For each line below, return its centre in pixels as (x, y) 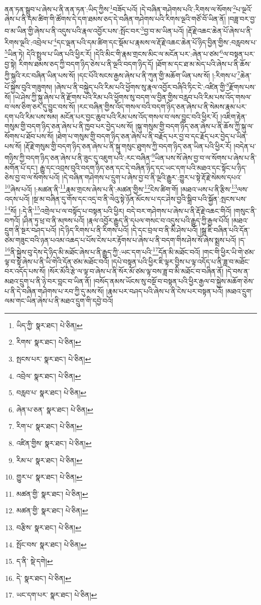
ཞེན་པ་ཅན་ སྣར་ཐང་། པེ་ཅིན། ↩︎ (55, 409)
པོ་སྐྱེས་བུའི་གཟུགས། (29, 87)
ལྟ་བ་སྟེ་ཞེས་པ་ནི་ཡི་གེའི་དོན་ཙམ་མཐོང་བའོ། (57, 261)
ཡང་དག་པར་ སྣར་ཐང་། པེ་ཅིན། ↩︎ (57, 595)
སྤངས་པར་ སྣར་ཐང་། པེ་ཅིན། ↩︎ (54, 358)
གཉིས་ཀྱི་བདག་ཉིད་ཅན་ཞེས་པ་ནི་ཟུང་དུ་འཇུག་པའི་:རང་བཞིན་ (78, 157)
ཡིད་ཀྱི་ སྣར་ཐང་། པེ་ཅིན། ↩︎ (49, 325)
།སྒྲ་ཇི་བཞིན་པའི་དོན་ (225, 230)
